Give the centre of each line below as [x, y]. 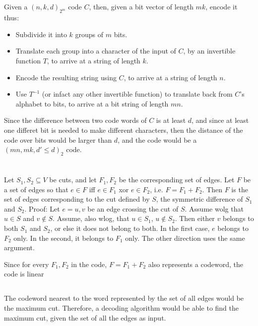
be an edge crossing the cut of [133, 208]
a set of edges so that [36, 189]
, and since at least [220, 120]
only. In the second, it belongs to [64, 238]
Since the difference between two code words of [75, 120]
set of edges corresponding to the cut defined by [77, 199]
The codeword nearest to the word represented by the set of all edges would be [124, 298]
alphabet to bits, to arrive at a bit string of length [92, 103]
